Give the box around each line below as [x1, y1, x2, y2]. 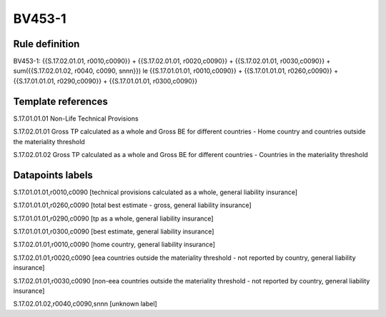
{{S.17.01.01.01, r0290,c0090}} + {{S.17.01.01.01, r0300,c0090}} [13, 76, 198, 85]
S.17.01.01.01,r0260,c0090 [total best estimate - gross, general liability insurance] [13, 201, 252, 210]
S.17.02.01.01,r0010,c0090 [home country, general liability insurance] [13, 240, 216, 249]
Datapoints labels [13, 168, 93, 181]
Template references [13, 95, 109, 107]
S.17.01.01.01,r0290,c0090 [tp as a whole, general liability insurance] [13, 214, 214, 223]
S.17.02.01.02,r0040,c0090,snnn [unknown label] [13, 300, 157, 308]
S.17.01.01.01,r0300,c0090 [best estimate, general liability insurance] [13, 227, 214, 236]
